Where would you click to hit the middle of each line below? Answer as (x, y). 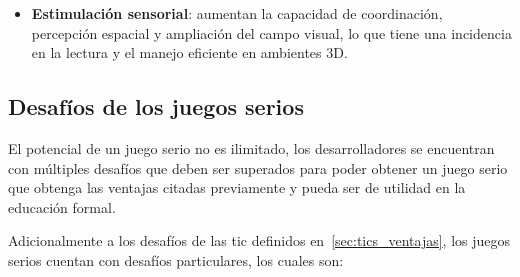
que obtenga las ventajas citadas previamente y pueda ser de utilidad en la (237, 187)
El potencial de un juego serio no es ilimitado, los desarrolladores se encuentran (251, 147)
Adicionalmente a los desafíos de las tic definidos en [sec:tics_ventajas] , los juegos (259, 240)
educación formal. (62, 206)
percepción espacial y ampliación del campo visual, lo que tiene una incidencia (271, 32)
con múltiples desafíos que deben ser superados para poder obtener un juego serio (258, 167)
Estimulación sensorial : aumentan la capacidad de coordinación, (237, 13)
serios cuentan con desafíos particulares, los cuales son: (176, 259)
